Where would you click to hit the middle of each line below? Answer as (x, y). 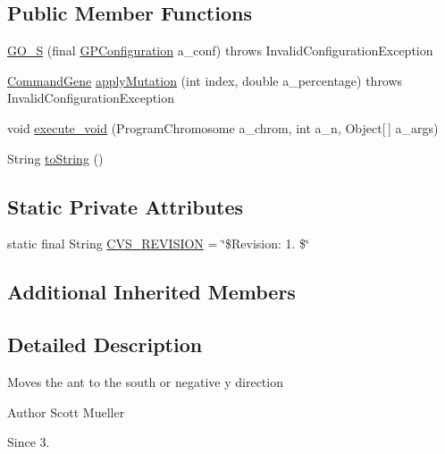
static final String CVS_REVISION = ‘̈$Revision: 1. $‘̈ (158, 244)
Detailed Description (105, 345)
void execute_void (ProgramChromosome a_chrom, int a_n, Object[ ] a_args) (223, 127)
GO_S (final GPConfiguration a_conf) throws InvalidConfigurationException (220, 50)
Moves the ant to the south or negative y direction (145, 381)
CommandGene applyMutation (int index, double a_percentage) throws (205, 80)
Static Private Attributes (126, 206)
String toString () (55, 158)
